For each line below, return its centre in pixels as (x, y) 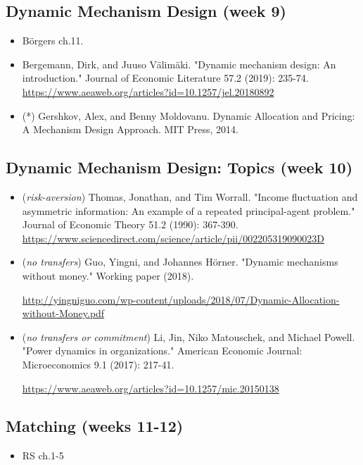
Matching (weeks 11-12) (95, 426)
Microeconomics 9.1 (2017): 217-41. (98, 364)
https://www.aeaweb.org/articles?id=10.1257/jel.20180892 (148, 91)
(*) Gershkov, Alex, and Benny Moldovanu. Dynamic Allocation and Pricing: (189, 115)
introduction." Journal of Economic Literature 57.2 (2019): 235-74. (165, 78)
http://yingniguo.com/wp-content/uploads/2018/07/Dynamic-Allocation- (181, 299)
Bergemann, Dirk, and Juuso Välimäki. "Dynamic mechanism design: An (179, 64)
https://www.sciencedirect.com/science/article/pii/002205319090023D (173, 238)
